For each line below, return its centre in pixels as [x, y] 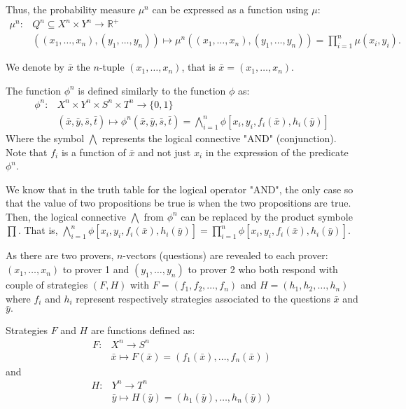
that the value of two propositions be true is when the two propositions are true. [178, 203]
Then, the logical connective [66, 216]
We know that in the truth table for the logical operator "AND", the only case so [180, 189]
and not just [164, 152]
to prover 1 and [96, 269]
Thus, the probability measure [70, 9]
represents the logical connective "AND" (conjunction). [219, 138]
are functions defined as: [143, 330]
